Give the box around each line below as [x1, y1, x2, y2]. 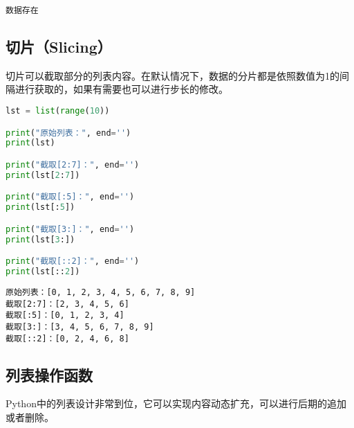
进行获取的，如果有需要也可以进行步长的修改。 [15, 82, 228, 96]
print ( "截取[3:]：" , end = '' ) [6, 224, 135, 234]
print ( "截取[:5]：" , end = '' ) [6, 192, 135, 202]
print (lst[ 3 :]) [6, 234, 75, 244]
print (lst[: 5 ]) [6, 202, 75, 213]
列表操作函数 [6, 364, 93, 385]
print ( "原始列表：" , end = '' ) [6, 127, 131, 138]
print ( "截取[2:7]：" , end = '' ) [6, 159, 140, 170]
